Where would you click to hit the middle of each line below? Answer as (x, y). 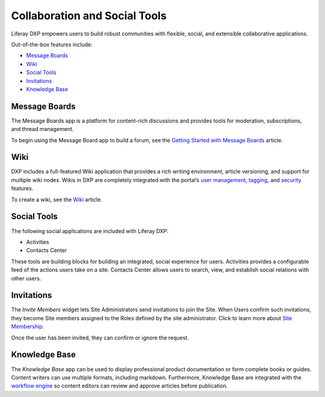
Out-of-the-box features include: (52, 44)
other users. (26, 278)
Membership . (28, 327)
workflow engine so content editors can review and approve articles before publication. (119, 386)
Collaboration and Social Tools (89, 16)
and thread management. (42, 129)
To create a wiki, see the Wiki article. (57, 199)
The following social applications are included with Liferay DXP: (90, 231)
